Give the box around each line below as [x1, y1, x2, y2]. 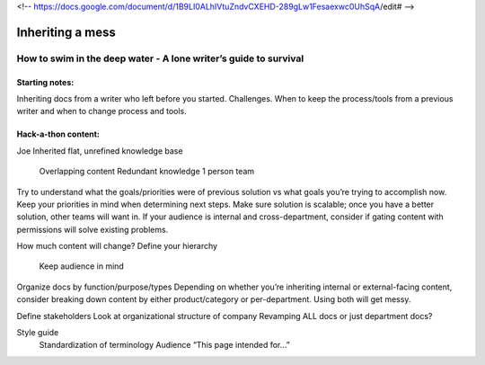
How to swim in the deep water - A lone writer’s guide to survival [16, 52, 304, 65]
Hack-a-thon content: [16, 129, 101, 139]
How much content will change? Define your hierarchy [16, 241, 218, 252]
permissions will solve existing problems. [16, 224, 169, 235]
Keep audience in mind [39, 261, 125, 272]
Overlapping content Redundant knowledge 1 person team [39, 166, 255, 177]
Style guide [16, 327, 59, 338]
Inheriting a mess [16, 24, 116, 40]
